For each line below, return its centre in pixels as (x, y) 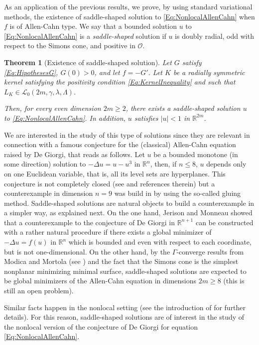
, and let (107, 72)
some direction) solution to (45, 164)
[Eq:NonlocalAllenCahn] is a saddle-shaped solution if (85, 36)
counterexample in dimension (49, 193)
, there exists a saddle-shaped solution (183, 108)
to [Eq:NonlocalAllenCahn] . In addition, (65, 118)
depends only (226, 164)
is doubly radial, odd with (214, 36)
